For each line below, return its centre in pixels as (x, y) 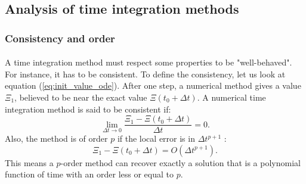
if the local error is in (156, 138)
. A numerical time (231, 97)
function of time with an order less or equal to (89, 174)
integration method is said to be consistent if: (88, 109)
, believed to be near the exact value (81, 97)
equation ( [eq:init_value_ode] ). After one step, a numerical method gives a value (153, 85)
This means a (29, 162)
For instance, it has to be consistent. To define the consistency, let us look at (145, 74)
